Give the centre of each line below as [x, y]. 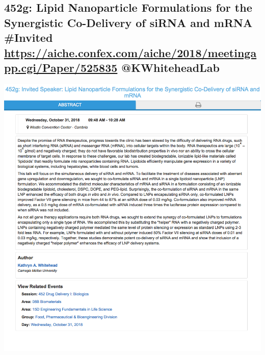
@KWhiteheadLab [170, 67]
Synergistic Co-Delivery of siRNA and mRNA [128, 22]
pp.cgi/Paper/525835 [61, 67]
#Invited [29, 37]
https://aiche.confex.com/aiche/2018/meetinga [130, 52]
